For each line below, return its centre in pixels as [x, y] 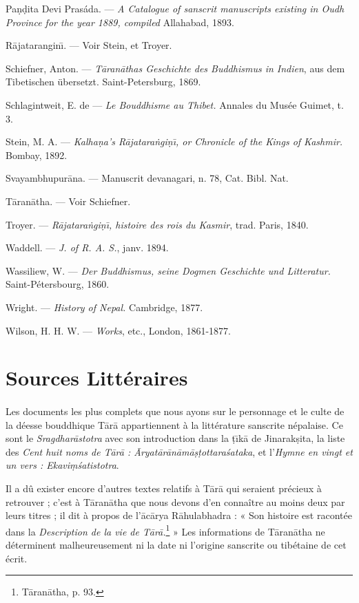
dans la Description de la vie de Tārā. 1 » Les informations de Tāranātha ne [165, 530]
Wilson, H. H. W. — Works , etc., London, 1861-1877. [118, 330]
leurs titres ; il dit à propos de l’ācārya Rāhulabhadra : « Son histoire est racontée [179, 515]
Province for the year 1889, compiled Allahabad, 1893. [120, 22]
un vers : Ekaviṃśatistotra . [62, 465]
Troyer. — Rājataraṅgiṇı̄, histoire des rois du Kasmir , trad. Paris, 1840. [157, 224]
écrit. [17, 558]
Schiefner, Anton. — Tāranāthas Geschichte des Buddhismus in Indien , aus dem [175, 68]
